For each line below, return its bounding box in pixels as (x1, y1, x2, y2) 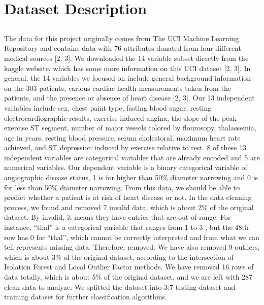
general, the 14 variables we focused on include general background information (4, 73, 251, 83)
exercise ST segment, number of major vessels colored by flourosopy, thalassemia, (4, 122, 256, 133)
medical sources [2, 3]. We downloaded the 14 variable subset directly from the (4, 52, 249, 63)
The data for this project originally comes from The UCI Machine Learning (4, 32, 239, 43)
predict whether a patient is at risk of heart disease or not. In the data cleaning (4, 192, 252, 202)
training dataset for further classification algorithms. (4, 291, 167, 302)
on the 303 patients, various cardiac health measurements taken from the (4, 82, 231, 93)
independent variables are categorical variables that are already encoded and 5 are (4, 152, 260, 162)
